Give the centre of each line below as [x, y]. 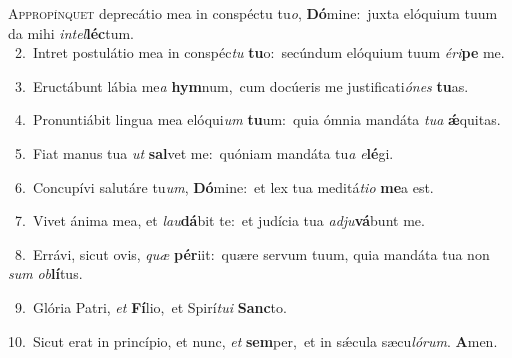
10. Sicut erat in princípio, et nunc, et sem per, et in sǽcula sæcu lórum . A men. [253, 340]
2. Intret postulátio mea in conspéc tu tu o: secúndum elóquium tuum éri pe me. [259, 52]
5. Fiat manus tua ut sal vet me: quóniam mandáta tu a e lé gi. [204, 152]
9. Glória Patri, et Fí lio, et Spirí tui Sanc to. [150, 306]
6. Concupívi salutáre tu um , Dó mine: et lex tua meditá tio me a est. [224, 186]
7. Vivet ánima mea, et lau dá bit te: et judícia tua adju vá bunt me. [219, 220]
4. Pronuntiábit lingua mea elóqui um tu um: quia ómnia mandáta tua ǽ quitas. [257, 119]
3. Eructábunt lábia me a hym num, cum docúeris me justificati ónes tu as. [241, 85]
